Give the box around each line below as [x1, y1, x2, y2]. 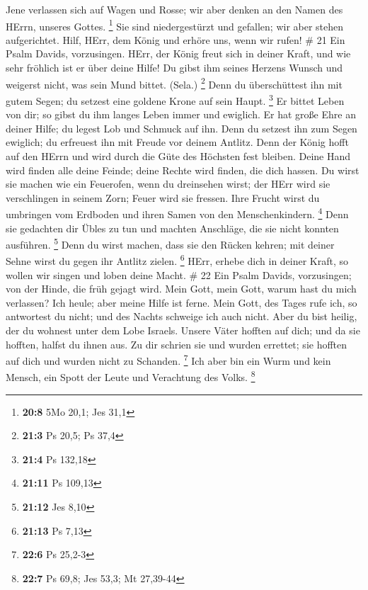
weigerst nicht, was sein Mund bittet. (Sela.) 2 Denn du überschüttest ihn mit [6, 74, 343, 91]
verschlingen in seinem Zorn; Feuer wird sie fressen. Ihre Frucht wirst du [6, 190, 320, 205]
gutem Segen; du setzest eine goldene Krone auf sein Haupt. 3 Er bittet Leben [6, 91, 345, 108]
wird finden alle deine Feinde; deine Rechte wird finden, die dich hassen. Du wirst [6, 162, 360, 177]
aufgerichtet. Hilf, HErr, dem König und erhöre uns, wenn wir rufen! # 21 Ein [6, 32, 345, 47]
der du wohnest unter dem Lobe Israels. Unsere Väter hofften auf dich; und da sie [6, 323, 360, 337]
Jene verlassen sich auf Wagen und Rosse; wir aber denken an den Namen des [6, 2, 343, 16]
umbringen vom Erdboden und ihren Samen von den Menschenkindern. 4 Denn [6, 205, 349, 221]
